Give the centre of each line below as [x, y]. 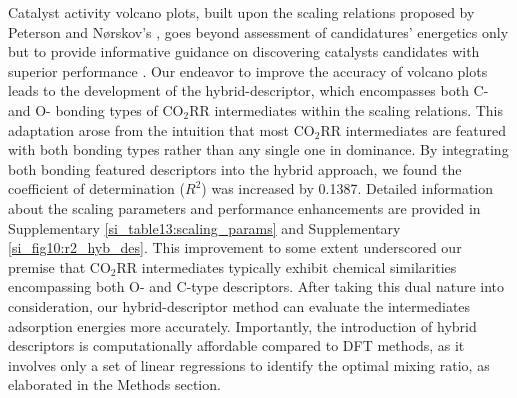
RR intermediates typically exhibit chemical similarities [286, 266]
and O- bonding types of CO [96, 109]
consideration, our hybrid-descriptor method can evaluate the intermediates [239, 305]
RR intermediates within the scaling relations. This [346, 109]
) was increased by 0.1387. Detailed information [347, 188]
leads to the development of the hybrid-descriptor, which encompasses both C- [248, 90]
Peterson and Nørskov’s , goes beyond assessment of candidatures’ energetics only [258, 31]
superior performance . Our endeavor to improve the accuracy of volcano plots [248, 70]
